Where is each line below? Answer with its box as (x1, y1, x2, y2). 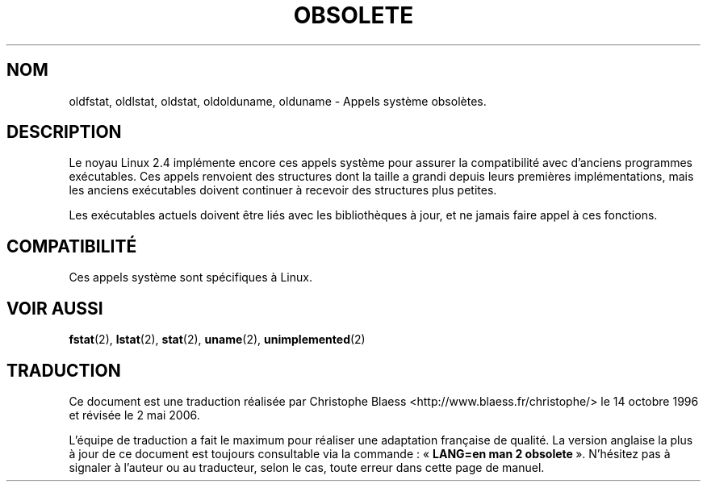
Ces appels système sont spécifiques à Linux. (69, 270, 312, 285)
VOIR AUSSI (6, 298, 103, 319)
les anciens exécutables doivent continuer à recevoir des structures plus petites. (69, 183, 497, 198)
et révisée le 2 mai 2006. (69, 407, 200, 422)
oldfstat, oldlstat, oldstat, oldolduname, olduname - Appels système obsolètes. (69, 94, 487, 108)
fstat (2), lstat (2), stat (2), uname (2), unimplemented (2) (69, 332, 366, 347)
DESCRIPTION (6, 122, 122, 143)
